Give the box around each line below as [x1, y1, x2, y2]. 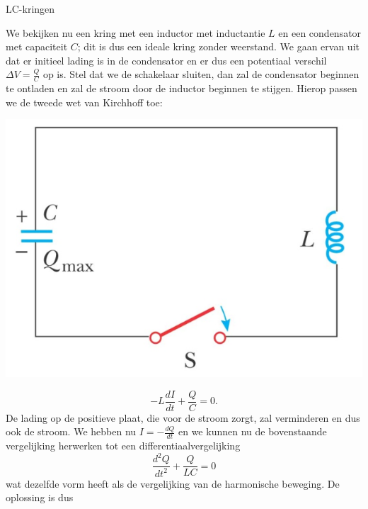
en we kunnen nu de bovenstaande [178, 424, 327, 439]
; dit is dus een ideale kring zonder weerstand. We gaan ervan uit [77, 39, 360, 54]
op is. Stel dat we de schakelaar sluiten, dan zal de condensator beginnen [42, 67, 360, 82]
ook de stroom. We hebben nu [6, 424, 137, 439]
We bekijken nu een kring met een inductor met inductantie [6, 25, 265, 40]
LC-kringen [6, 1, 55, 16]
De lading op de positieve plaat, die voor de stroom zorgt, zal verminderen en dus [6, 410, 360, 425]
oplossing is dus [6, 490, 74, 505]
